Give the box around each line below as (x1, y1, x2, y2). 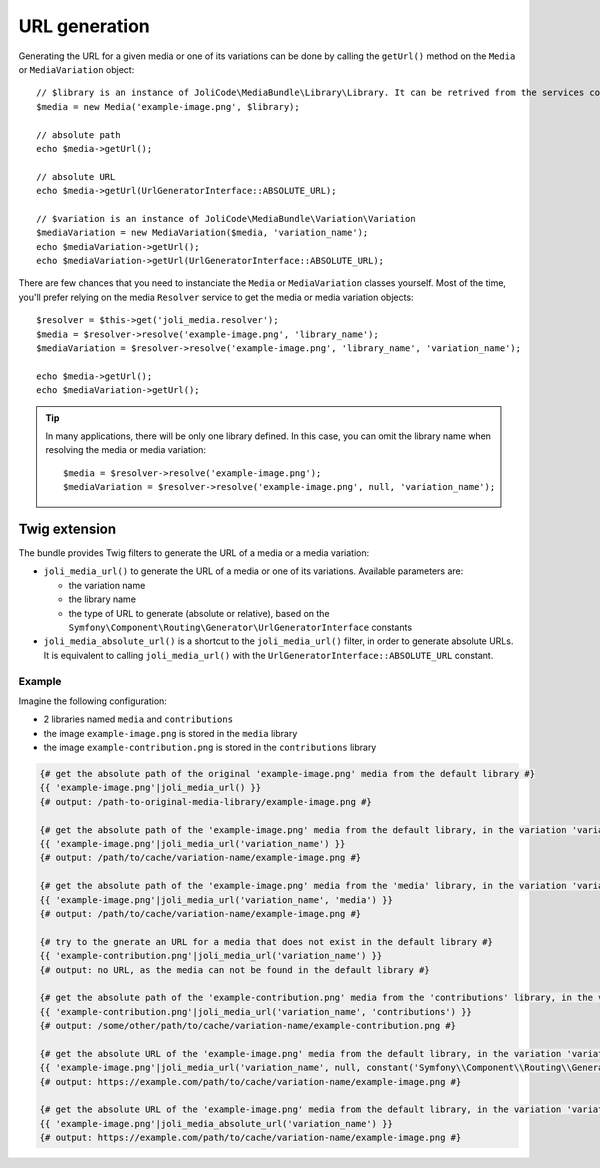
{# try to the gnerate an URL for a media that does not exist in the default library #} (39, 936, 494, 947)
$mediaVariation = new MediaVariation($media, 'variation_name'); (36, 227, 369, 239)
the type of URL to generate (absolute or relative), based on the (68, 607, 330, 619)
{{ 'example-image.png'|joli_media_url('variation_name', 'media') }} (39, 894, 394, 905)
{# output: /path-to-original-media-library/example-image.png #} (39, 796, 372, 807)
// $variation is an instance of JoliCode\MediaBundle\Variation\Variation (36, 213, 416, 224)
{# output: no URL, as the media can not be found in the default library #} (39, 964, 430, 975)
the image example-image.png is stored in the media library (43, 727, 298, 739)
